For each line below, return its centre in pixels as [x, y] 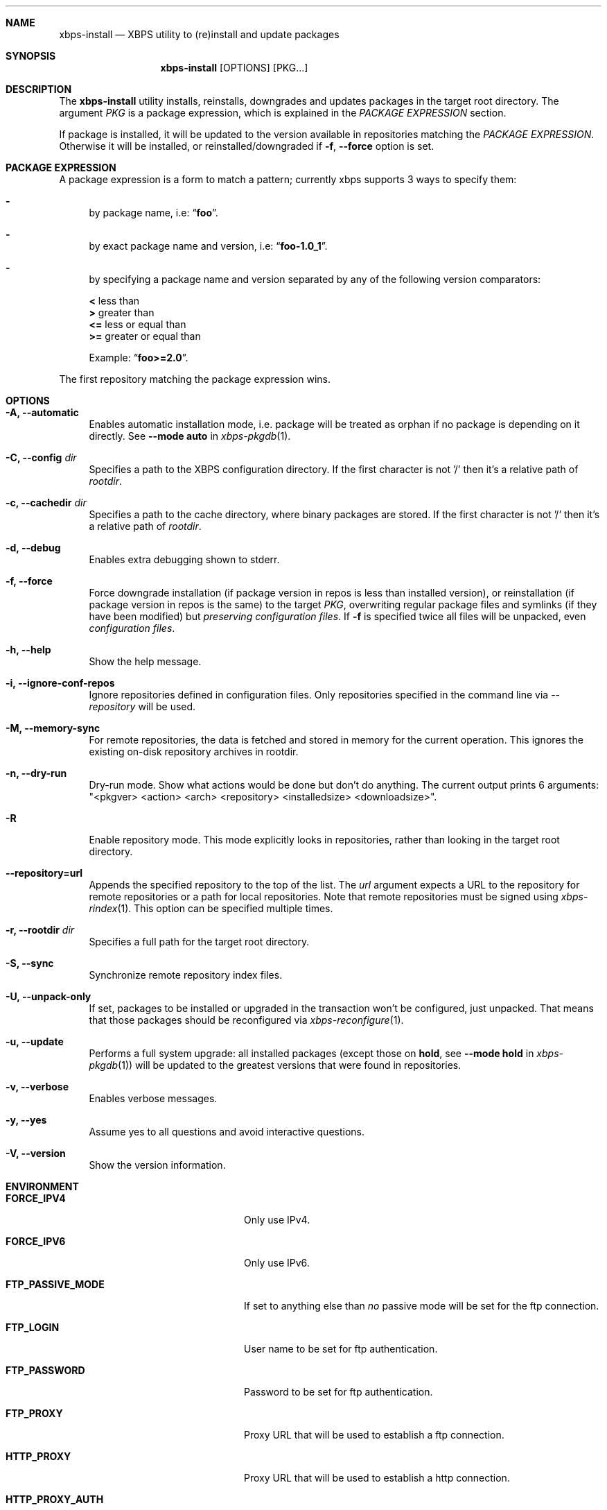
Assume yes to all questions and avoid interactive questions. [227, 1132]
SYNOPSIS [31, 56]
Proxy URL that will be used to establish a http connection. [377, 1478]
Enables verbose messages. [153, 1098]
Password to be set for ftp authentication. [338, 1392]
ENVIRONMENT [42, 1186]
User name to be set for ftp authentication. [341, 1349]
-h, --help [28, 650]
